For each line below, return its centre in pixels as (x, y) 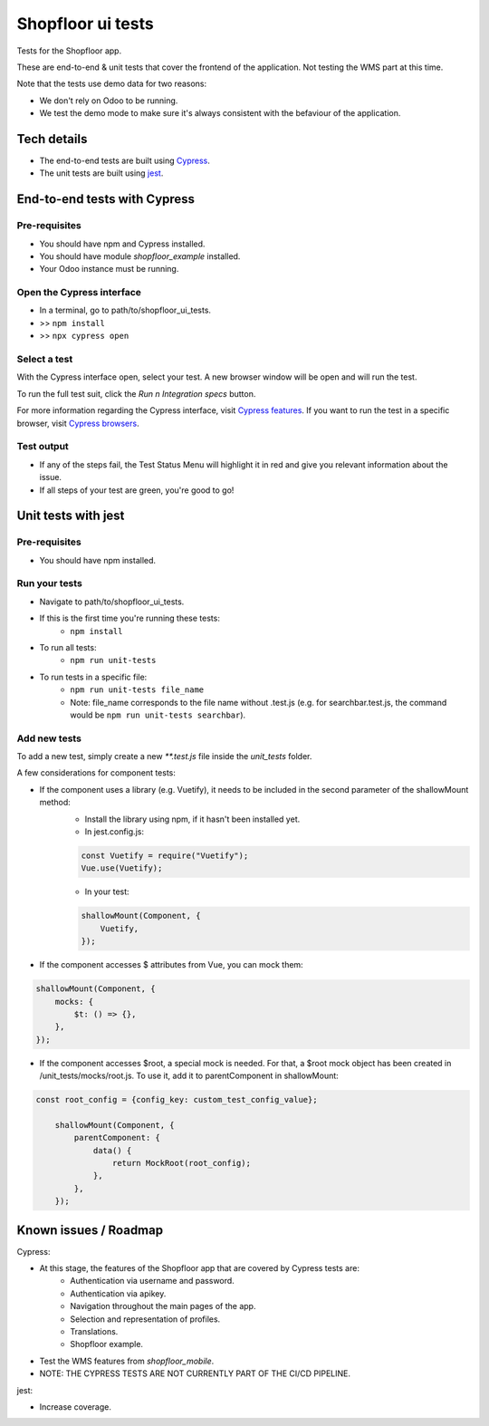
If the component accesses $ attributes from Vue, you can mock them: (171, 965)
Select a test (45, 360)
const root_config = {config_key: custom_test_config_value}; (177, 1100)
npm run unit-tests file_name (137, 690)
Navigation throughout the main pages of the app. (163, 1306)
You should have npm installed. (98, 560)
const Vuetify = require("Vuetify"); (165, 856)
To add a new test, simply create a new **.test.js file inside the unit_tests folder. (164, 756)
